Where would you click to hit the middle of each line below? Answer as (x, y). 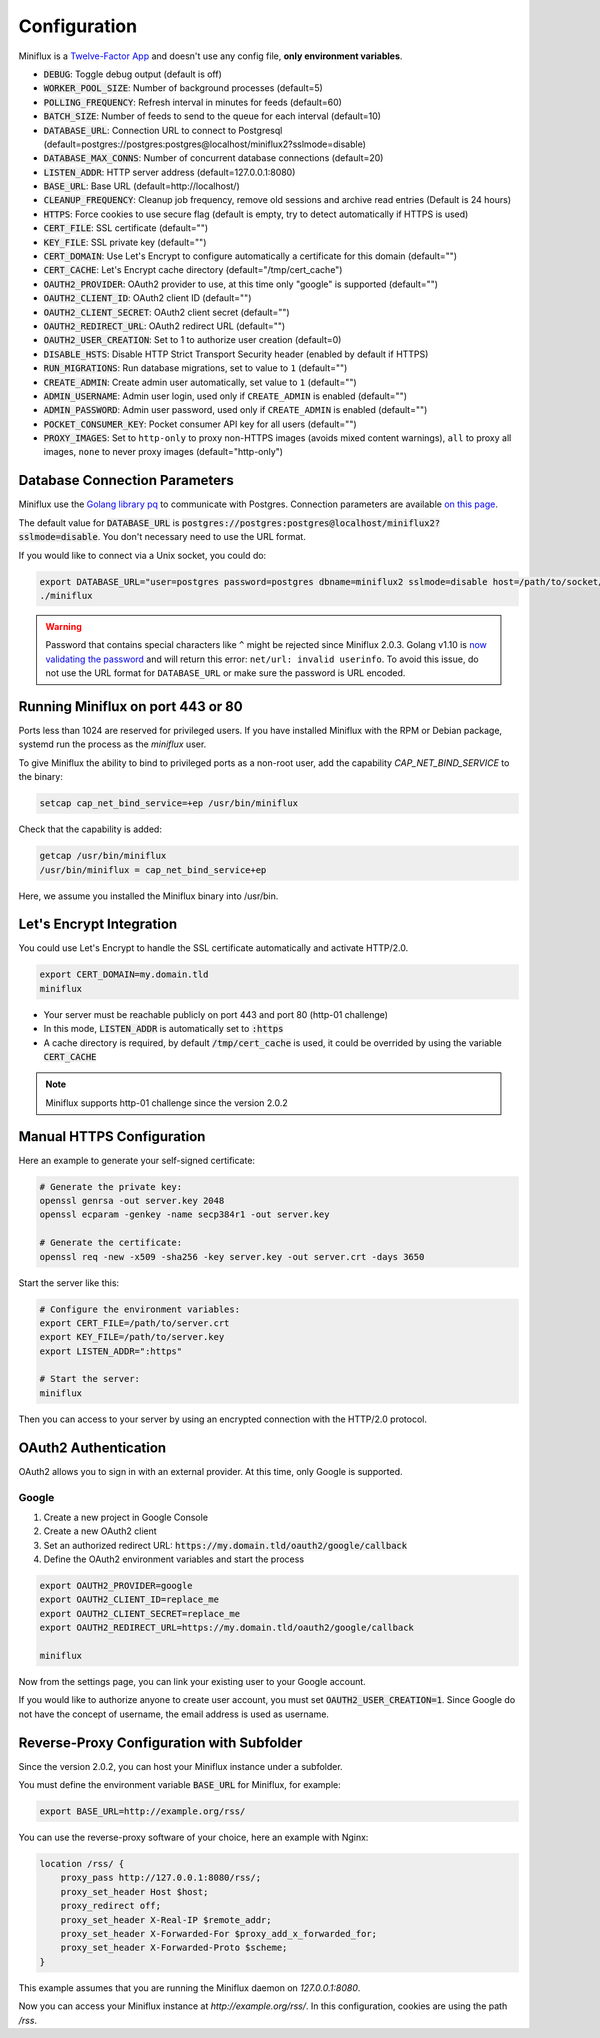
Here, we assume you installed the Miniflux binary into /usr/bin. (148, 896)
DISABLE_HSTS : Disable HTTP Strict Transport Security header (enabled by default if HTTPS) (236, 354)
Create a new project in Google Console (126, 1517)
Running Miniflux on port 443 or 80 (131, 706)
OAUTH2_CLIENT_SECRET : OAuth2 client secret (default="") (166, 312)
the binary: (41, 777)
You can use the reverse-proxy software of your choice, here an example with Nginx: (193, 1837)
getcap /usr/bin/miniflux (103, 856)
